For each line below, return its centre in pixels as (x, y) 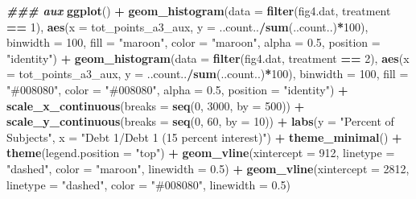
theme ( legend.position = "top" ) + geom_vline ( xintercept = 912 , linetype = (201, 153)
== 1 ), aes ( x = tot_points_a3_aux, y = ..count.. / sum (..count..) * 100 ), (187, 26)
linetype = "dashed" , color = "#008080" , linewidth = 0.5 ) (148, 184)
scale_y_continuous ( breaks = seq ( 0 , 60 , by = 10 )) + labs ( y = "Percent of (200, 121)
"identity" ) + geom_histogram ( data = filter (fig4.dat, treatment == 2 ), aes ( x (208, 58)
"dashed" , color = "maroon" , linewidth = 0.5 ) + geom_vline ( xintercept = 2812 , (208, 168)
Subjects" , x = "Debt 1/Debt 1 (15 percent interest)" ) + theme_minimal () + (204, 137)
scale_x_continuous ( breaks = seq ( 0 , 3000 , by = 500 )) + (156, 105)
